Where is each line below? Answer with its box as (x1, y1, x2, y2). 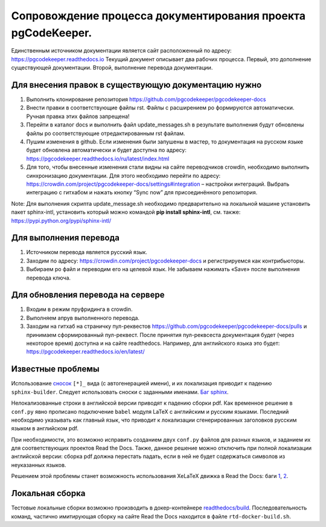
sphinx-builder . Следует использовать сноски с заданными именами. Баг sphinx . (11, 388, 229, 396)
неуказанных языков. (11, 461, 66, 468)
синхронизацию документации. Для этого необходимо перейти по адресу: (26, 172, 221, 179)
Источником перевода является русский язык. (26, 249, 148, 256)
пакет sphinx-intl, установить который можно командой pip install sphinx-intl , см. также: (11, 209, 241, 216)
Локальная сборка (11, 488, 86, 499)
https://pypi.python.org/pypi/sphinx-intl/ (11, 217, 112, 224)
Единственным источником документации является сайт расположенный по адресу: (11, 47, 232, 54)
